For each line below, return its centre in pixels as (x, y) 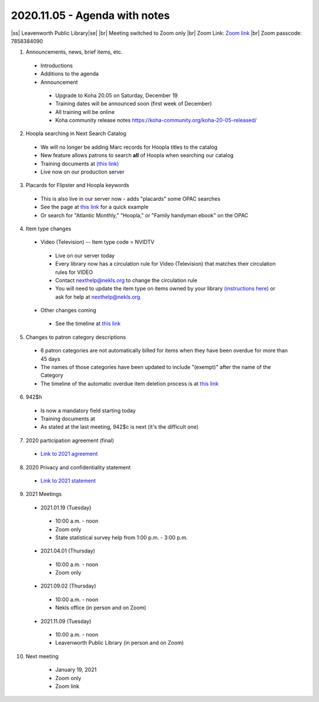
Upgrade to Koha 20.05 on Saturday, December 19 (117, 95)
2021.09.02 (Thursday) (68, 586)
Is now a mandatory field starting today (88, 410)
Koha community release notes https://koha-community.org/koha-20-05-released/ (156, 120)
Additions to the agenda (70, 74)
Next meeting (42, 656)
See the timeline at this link (88, 324)
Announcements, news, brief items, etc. (74, 52)
